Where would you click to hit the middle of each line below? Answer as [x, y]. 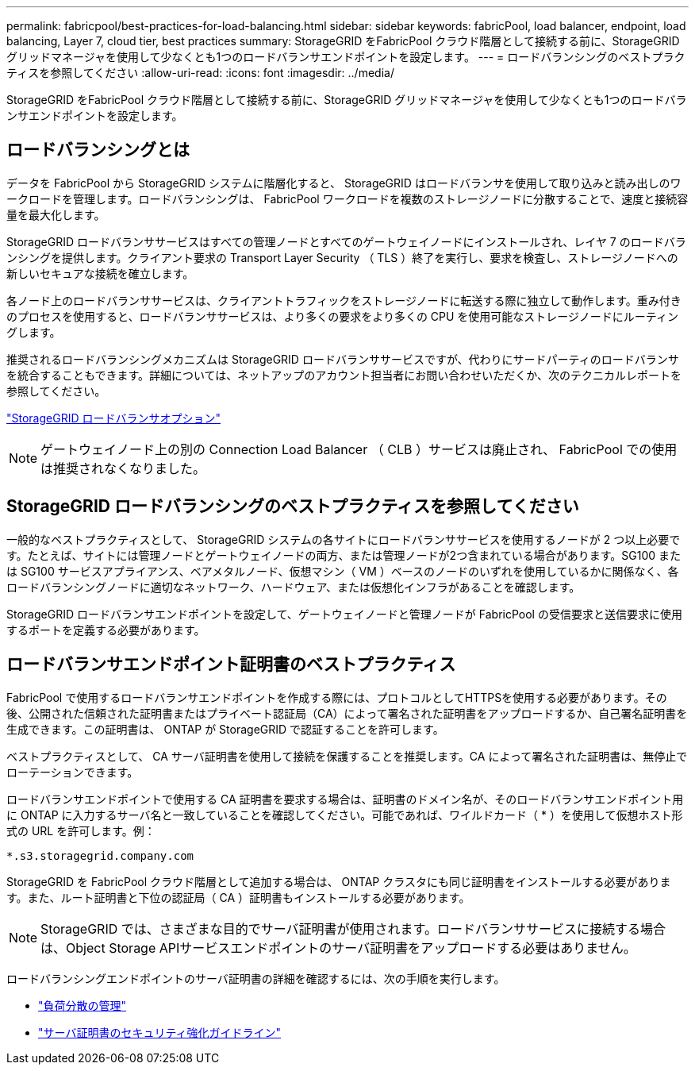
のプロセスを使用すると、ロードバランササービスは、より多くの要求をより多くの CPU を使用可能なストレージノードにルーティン [342, 316]
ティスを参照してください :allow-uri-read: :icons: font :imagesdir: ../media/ [200, 73]
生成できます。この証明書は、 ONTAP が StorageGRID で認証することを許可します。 [225, 729]
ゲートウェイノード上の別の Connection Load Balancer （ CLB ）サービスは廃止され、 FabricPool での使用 [359, 449]
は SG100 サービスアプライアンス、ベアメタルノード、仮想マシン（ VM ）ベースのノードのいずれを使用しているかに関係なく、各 [343, 571]
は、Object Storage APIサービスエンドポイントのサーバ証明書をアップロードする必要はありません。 [338, 948]
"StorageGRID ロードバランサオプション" [113, 418]
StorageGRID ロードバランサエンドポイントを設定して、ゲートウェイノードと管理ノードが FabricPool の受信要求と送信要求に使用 [344, 614]
